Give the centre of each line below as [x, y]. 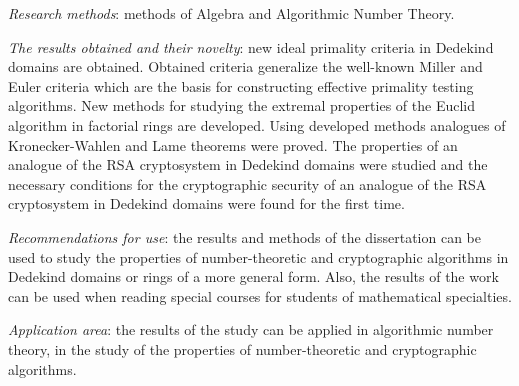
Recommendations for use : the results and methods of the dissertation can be [245, 236]
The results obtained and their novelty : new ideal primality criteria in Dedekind [251, 46]
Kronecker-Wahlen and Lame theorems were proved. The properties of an [233, 144]
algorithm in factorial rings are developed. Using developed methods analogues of [257, 124]
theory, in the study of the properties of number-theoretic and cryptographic [242, 348]
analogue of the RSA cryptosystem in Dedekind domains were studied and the [248, 164]
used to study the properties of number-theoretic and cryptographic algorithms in [258, 256]
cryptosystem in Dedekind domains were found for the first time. [206, 203]
